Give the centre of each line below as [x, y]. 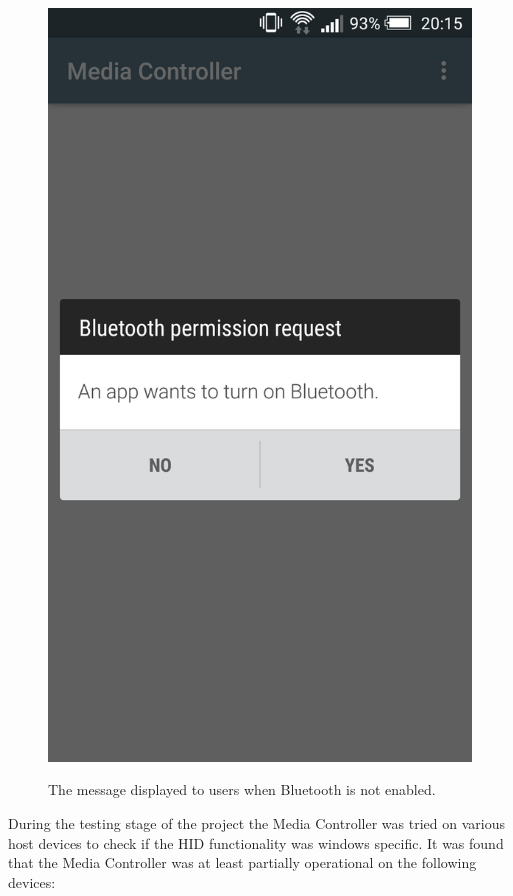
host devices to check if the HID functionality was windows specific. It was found [256, 842]
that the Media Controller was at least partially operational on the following [242, 862]
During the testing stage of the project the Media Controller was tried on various [256, 822]
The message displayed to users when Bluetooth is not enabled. [242, 789]
